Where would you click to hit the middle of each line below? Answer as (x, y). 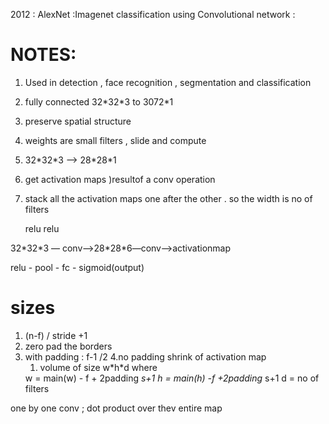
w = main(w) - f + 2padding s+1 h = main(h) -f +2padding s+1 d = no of (172, 378)
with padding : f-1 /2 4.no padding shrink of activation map (145, 356)
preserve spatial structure (78, 121)
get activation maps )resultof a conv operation (120, 179)
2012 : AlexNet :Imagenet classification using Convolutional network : (153, 14)
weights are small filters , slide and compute (115, 140)
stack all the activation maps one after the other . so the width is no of (168, 198)
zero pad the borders (68, 346)
